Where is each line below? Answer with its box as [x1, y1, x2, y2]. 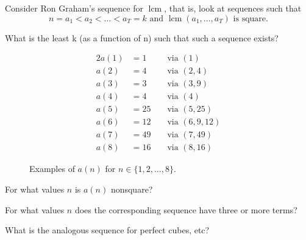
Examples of [29, 162, 75, 175]
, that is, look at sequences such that [164, 2, 302, 14]
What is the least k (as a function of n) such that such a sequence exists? [5, 31, 279, 44]
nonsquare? [110, 183, 153, 196]
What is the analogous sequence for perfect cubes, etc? [5, 224, 210, 236]
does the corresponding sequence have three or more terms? [74, 203, 297, 216]
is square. [233, 14, 268, 23]
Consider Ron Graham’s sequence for [5, 2, 143, 14]
